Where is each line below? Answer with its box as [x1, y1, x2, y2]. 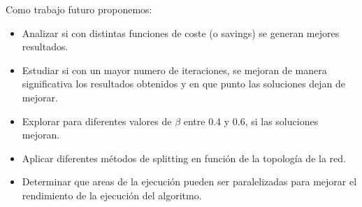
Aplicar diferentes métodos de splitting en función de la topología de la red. [22, 150, 346, 165]
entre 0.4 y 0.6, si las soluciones [183, 113, 319, 128]
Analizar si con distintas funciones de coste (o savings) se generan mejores [22, 25, 340, 40]
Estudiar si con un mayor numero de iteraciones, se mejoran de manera [22, 62, 327, 77]
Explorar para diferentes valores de [22, 113, 172, 128]
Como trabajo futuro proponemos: [6, 2, 152, 16]
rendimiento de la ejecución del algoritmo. [22, 187, 202, 202]
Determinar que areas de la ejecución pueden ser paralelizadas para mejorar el [22, 174, 357, 189]
